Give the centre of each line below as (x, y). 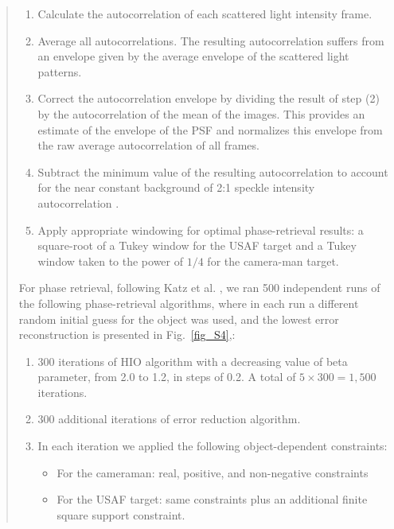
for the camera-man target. (273, 261)
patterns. (60, 71)
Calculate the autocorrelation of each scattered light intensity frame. (205, 14)
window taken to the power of (111, 261)
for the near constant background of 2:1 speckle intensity (176, 187)
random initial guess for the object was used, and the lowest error (179, 319)
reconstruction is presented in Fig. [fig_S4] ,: (127, 335)
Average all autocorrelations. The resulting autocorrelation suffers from (211, 40)
